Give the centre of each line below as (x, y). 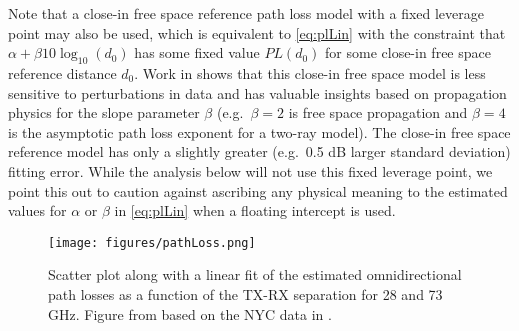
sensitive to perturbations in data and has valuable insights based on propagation (257, 92)
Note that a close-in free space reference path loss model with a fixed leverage (246, 13)
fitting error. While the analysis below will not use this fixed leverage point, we (250, 170)
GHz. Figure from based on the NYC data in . (190, 313)
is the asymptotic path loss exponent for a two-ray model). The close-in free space (259, 131)
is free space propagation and (378, 112)
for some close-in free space (408, 52)
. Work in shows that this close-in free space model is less (310, 72)
